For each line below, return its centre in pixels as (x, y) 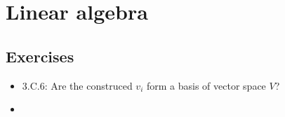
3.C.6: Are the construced (77, 85)
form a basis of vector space (206, 85)
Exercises (40, 56)
